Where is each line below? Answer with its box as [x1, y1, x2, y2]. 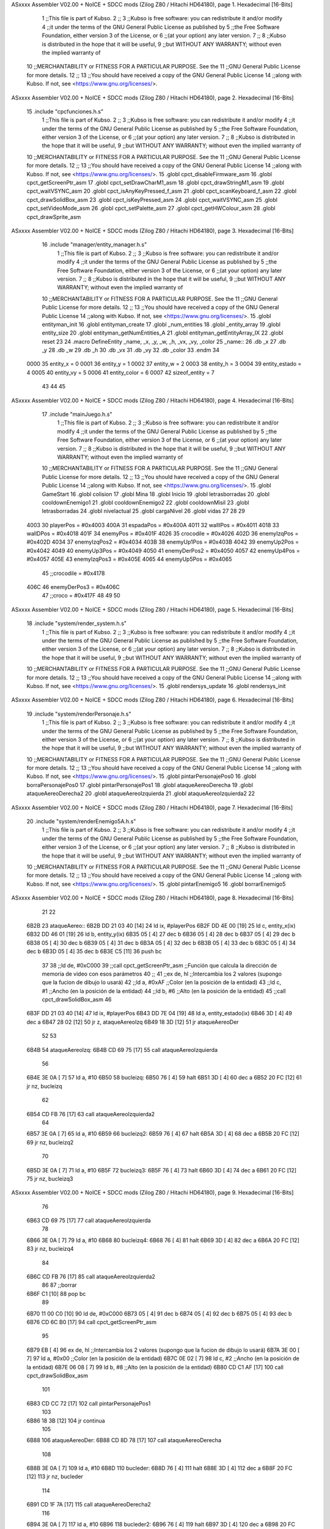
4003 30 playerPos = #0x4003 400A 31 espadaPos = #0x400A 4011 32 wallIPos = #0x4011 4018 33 [26, 521, 279, 528]
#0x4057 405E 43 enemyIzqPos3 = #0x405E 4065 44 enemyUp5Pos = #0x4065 [26, 555, 232, 563]
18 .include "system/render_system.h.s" [26, 620, 127, 627]
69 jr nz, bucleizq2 [26, 1138, 74, 1146]
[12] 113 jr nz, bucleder [26, 1473, 84, 1480]
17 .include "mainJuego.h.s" [42, 410, 112, 418]
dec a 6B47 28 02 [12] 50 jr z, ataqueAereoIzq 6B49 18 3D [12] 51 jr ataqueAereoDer [26, 1018, 239, 1026]
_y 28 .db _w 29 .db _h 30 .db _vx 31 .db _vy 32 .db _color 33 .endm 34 [42, 346, 220, 354]
